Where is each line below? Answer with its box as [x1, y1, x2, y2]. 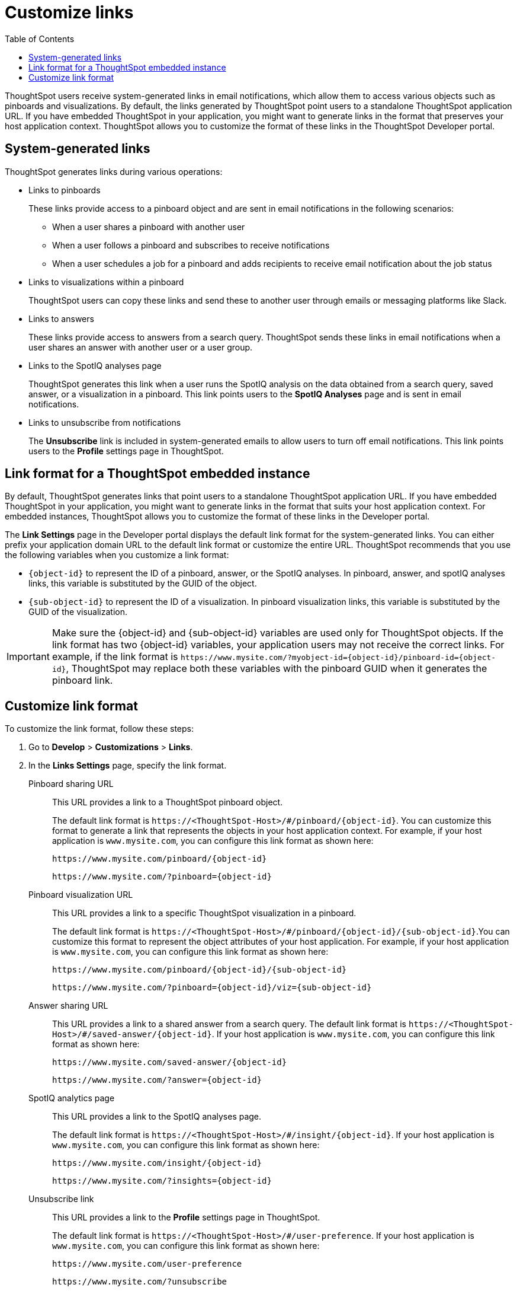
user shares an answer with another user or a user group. [28, 342, 253, 352]
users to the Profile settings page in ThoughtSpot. [28, 445, 224, 456]
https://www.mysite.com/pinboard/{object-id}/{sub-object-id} [52, 965, 347, 975]
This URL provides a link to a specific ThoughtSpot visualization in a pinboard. [52, 908, 357, 919]
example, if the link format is [52, 651, 178, 663]
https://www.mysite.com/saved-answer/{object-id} [52, 1057, 287, 1067]
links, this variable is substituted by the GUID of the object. [28, 578, 257, 589]
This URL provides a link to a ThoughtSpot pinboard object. [52, 797, 283, 808]
